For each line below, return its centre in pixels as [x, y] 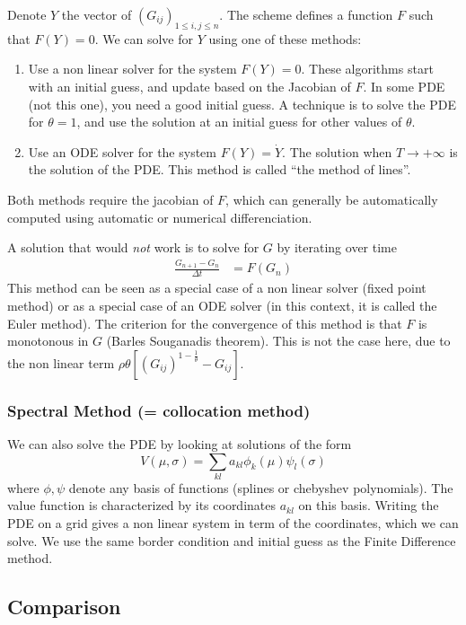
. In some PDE [404, 86]
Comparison [64, 607]
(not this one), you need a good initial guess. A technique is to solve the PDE [242, 104]
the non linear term [61, 362]
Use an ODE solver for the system [122, 151]
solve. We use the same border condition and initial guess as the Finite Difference [232, 540]
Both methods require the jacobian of [110, 199]
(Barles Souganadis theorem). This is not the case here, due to [278, 341]
